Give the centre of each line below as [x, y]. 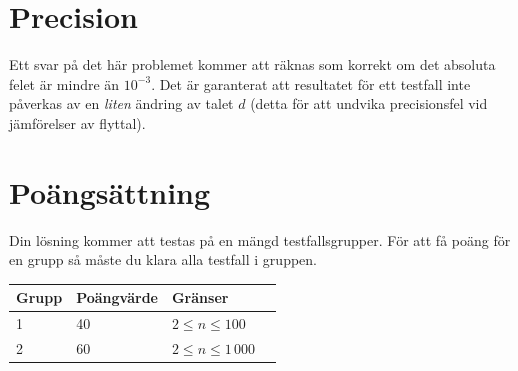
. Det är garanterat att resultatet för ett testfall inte [311, 83]
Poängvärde [117, 297]
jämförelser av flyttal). [77, 122]
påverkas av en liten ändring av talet [121, 103]
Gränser [200, 297]
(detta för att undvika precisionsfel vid [369, 103]
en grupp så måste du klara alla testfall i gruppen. [163, 259]
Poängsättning [110, 191]
